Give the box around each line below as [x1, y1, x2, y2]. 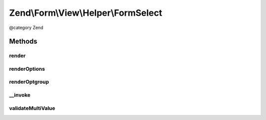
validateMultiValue [9, 105, 56, 112]
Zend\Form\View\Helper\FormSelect [9, 7, 163, 18]
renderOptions [9, 65, 45, 72]
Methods [9, 37, 37, 46]
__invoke [9, 91, 31, 98]
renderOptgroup [9, 79, 49, 86]
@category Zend [9, 25, 44, 30]
